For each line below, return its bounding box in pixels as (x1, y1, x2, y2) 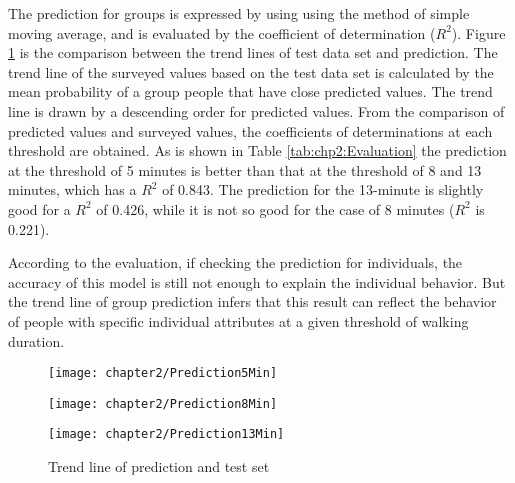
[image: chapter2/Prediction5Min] (48, 366, 278, 381)
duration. (8, 330, 65, 351)
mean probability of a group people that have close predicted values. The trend (8, 81, 493, 102)
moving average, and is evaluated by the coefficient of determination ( (8, 22, 436, 43)
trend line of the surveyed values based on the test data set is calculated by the (8, 61, 494, 82)
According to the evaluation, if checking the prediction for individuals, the (8, 252, 463, 273)
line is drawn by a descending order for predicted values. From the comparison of (8, 100, 505, 121)
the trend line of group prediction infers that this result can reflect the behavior (8, 291, 497, 312)
